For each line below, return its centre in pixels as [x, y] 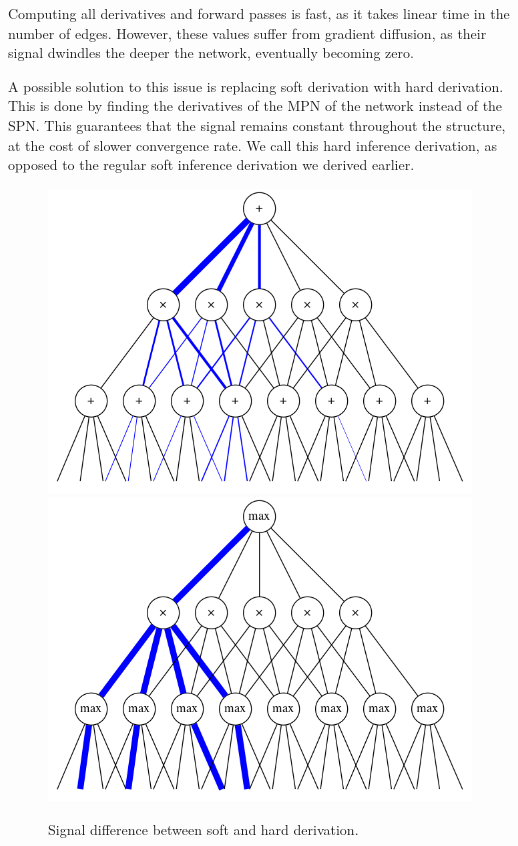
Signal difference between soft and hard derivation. [203, 828]
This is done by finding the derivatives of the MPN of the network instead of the [255, 105]
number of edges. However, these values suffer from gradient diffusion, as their [247, 32]
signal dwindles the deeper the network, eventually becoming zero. [211, 52]
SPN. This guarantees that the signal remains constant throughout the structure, [257, 124]
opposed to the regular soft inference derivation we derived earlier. [211, 164]
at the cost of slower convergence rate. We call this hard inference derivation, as [252, 144]
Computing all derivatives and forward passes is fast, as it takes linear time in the [259, 13]
